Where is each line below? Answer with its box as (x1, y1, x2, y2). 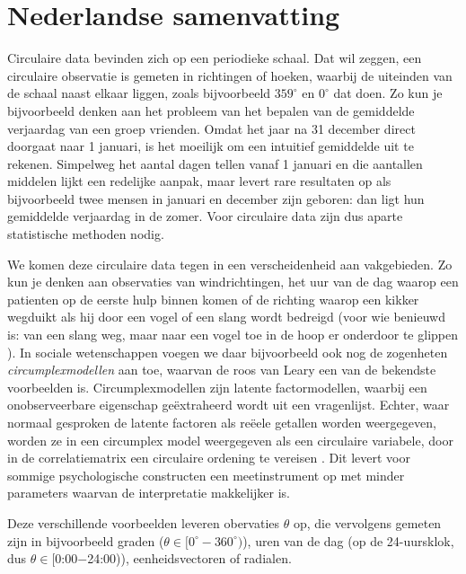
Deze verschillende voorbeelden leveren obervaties (7, 513, 280, 532)
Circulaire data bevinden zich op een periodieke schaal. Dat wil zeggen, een (7, 49, 422, 67)
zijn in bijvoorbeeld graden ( (7, 531, 164, 550)
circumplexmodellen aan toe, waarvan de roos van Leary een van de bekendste (7, 360, 436, 379)
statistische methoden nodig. (7, 225, 164, 243)
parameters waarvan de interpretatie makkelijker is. (7, 483, 290, 502)
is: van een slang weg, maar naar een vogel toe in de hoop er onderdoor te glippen (7, 325, 458, 344)
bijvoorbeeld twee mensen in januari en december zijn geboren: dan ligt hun (7, 189, 425, 208)
